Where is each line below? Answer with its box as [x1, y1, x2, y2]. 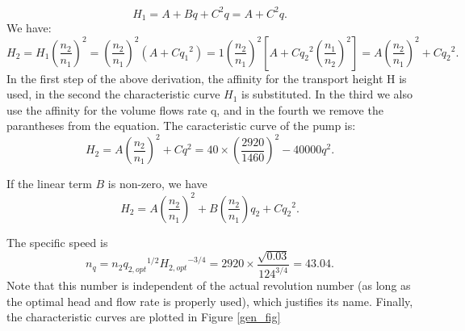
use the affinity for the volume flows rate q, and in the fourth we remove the [6, 101, 383, 118]
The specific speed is [6, 233, 108, 250]
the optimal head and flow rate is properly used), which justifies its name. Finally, [6, 292, 413, 309]
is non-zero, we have [107, 175, 207, 192]
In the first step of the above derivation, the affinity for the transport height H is [6, 69, 407, 86]
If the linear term [6, 175, 92, 192]
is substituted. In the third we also [241, 86, 413, 103]
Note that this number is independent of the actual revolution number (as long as [6, 277, 411, 294]
